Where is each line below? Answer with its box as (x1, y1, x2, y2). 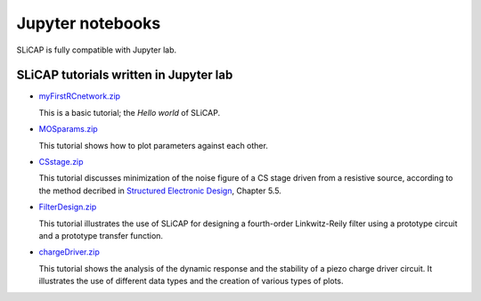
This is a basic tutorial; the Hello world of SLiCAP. (38, 107, 221, 118)
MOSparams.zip (38, 124, 98, 134)
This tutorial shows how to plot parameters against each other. (38, 140, 269, 150)
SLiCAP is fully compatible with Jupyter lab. (16, 45, 177, 55)
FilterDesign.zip (38, 201, 97, 213)
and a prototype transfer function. (38, 230, 164, 240)
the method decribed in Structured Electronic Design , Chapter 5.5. (38, 185, 282, 196)
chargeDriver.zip (38, 247, 100, 257)
